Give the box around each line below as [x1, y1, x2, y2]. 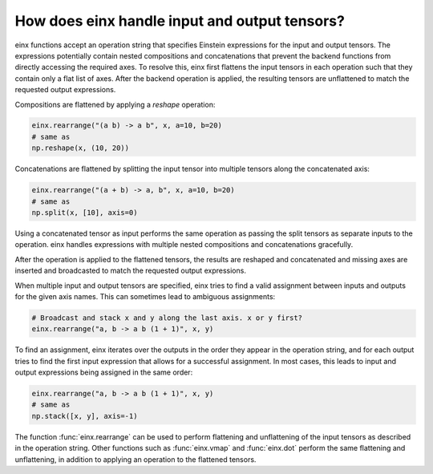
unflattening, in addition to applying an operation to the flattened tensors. [14, 454, 257, 464]
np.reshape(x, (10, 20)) [31, 144, 130, 152]
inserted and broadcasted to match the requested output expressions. [14, 265, 246, 276]
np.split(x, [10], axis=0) [31, 209, 138, 217]
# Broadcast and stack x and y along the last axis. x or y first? [31, 313, 303, 322]
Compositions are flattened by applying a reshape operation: [14, 99, 216, 109]
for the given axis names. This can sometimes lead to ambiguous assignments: [14, 291, 276, 301]
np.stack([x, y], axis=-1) [31, 411, 138, 420]
